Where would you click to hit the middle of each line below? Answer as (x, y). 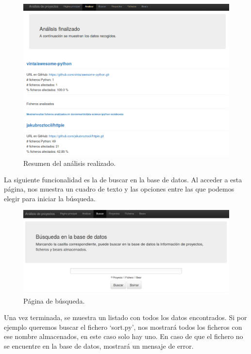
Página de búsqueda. (54, 301)
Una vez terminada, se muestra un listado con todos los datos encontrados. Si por (125, 317)
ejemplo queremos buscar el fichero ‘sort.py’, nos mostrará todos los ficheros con (123, 327)
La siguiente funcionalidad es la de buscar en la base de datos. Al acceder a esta (123, 179)
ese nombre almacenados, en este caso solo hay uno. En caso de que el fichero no (124, 336)
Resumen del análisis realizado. (70, 163)
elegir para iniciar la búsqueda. (50, 198)
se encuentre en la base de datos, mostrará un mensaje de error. (99, 346)
